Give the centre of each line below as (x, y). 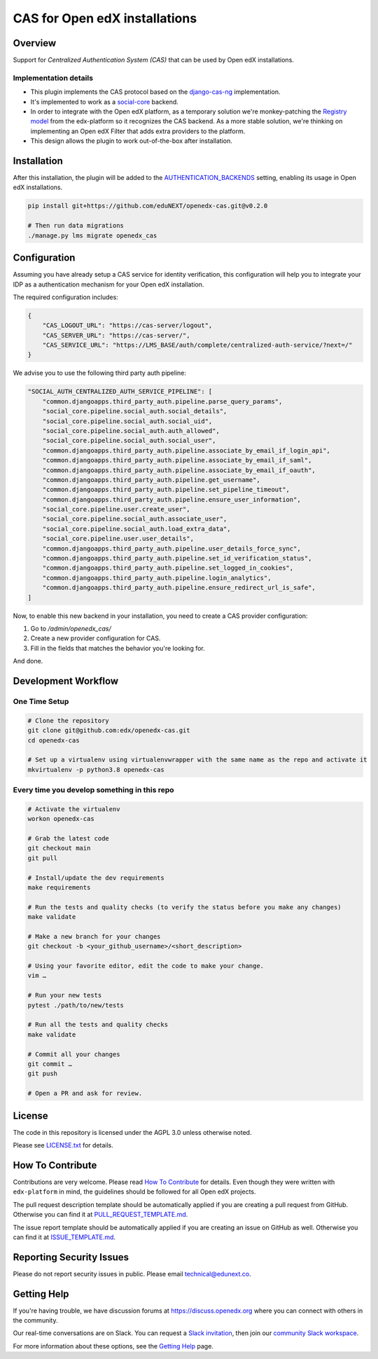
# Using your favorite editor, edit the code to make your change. (146, 966)
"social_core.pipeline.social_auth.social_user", (129, 441)
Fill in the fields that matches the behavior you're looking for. (118, 648)
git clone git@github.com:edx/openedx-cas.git (109, 731)
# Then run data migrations (76, 226)
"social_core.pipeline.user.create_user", (116, 509)
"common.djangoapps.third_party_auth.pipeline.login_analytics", (157, 578)
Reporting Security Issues (71, 1257)
